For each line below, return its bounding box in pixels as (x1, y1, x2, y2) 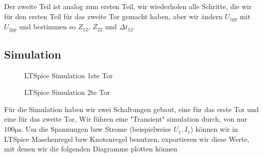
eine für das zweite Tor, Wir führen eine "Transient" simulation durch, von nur (4, 114, 247, 124)
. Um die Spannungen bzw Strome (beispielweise (21, 124, 171, 134)
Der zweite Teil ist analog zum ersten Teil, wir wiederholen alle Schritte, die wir (4, 1, 252, 11)
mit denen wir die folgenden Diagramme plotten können (4, 143, 178, 154)
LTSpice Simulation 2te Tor (24, 87, 110, 97)
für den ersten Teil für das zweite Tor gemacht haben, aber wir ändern (4, 11, 223, 21)
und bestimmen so (19, 21, 76, 32)
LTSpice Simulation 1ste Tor (24, 70, 113, 80)
